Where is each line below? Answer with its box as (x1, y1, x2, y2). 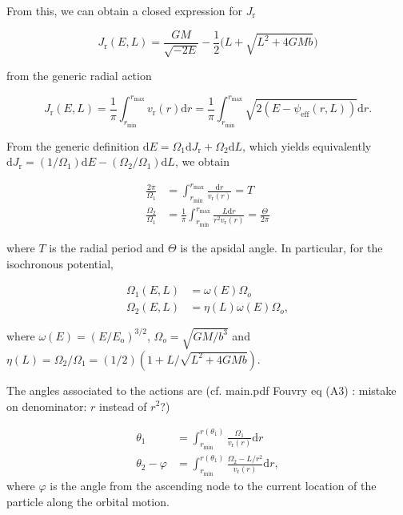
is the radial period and (49, 239, 165, 255)
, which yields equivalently (242, 137, 372, 154)
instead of (99, 397, 147, 414)
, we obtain (174, 153, 229, 170)
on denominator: (6, 397, 87, 414)
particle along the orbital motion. (6, 493, 170, 509)
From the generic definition (6, 137, 139, 154)
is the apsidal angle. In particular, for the (180, 239, 383, 255)
